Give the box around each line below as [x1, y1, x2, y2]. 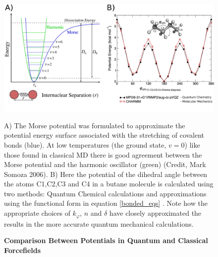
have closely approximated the [109, 208, 202, 218]
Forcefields [4, 245, 41, 255]
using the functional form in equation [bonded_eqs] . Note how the [4, 198, 208, 208]
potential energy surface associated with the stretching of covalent [4, 130, 205, 140]
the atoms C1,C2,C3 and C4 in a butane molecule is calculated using [4, 178, 214, 189]
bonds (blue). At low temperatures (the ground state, [4, 139, 166, 150]
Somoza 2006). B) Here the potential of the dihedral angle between [4, 169, 208, 179]
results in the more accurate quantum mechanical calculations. [4, 218, 194, 229]
